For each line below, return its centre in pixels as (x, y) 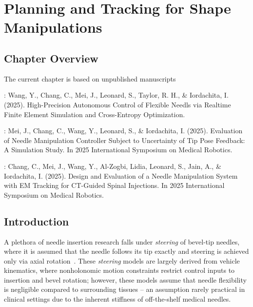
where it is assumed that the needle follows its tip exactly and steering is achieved (126, 251)
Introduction (37, 221)
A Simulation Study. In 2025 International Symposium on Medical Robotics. (118, 150)
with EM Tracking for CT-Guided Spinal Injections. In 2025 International (114, 185)
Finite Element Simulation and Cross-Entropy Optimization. (95, 114)
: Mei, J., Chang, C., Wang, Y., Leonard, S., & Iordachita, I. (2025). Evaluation (123, 131)
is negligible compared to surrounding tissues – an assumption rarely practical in (125, 289)
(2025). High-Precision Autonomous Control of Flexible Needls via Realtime (117, 104)
